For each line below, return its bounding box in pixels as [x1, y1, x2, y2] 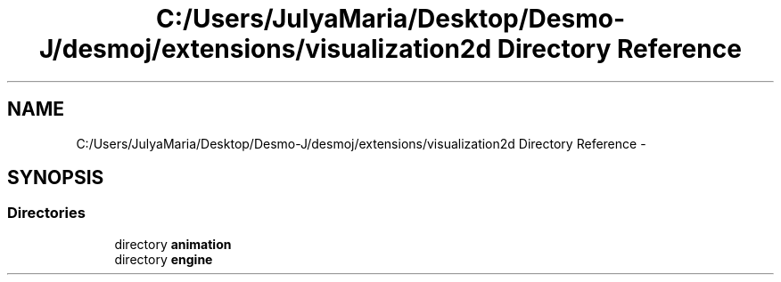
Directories [7, 204, 86, 222]
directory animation [114, 236, 232, 252]
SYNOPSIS [7, 166, 104, 189]
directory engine [114, 251, 213, 267]
